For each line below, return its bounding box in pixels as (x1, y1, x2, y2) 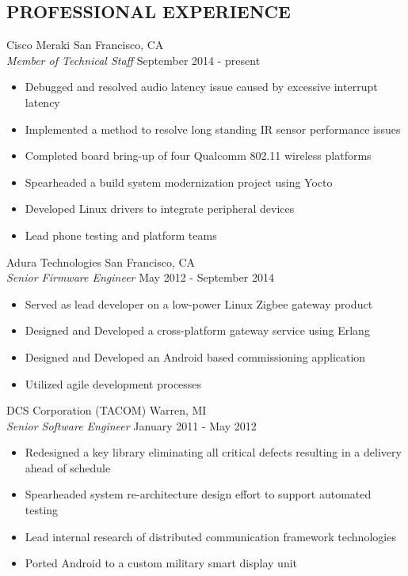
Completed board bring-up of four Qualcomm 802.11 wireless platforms (25, 147, 372, 164)
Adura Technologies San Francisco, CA (6, 253, 196, 270)
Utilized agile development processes (25, 375, 202, 392)
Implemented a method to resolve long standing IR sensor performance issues (25, 120, 401, 137)
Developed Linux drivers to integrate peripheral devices (25, 200, 295, 217)
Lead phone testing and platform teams (25, 226, 217, 243)
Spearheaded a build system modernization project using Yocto (25, 173, 333, 190)
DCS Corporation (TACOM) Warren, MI (6, 402, 207, 419)
